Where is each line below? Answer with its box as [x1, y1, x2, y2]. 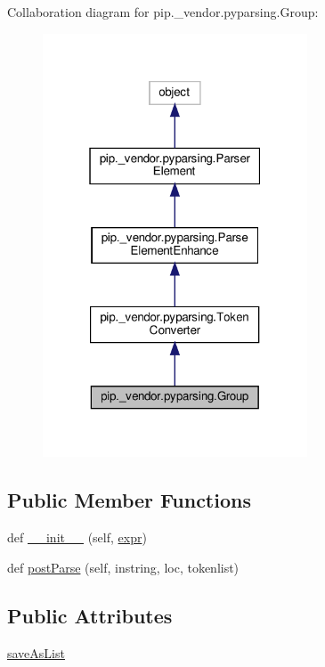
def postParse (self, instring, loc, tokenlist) [7, 557, 240, 576]
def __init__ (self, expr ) [7, 528, 147, 547]
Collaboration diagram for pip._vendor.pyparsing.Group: [7, 3, 319, 20]
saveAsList [7, 643, 65, 662]
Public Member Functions [7, 486, 251, 514]
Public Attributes [7, 601, 173, 629]
